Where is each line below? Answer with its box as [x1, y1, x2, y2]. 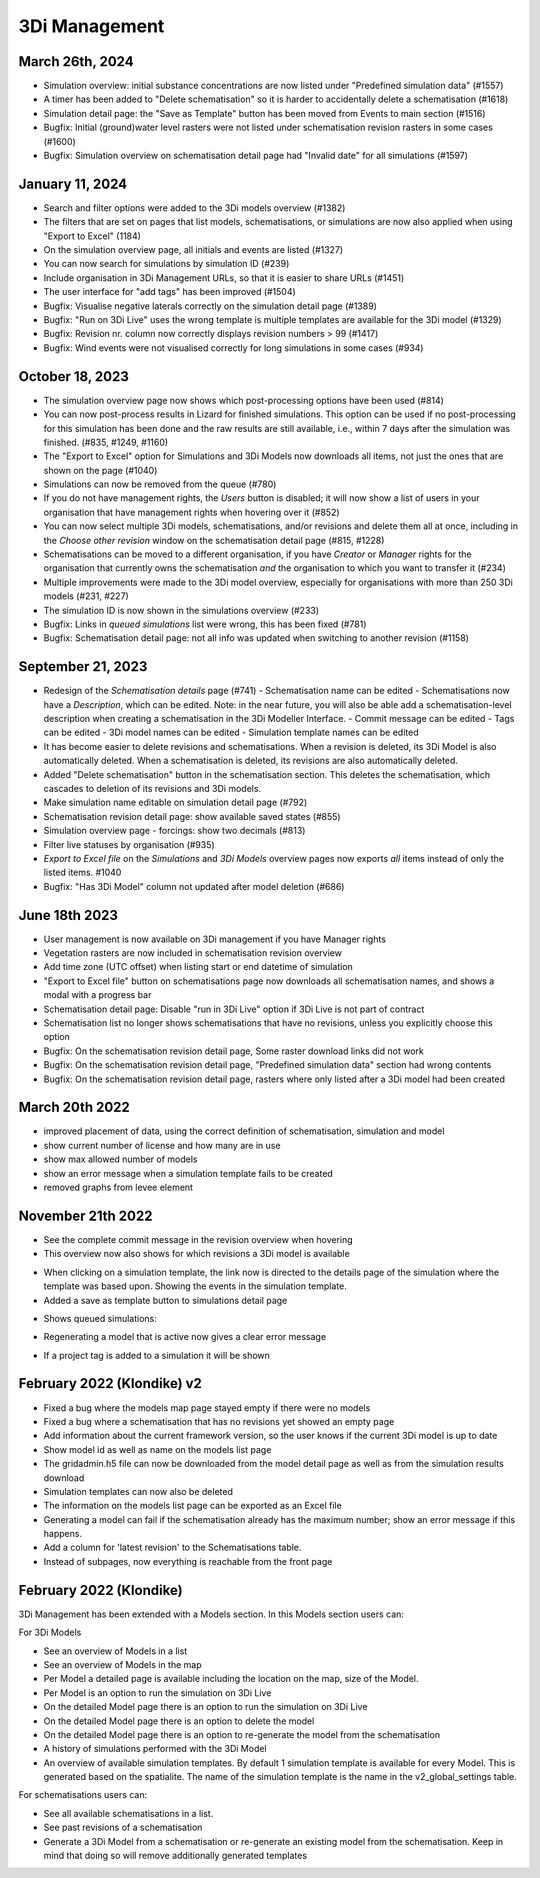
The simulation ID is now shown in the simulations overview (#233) [43, 604, 320, 616]
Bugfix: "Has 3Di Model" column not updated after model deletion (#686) [43, 880, 345, 892]
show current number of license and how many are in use [43, 1139, 281, 1151]
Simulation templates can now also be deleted [43, 1485, 234, 1497]
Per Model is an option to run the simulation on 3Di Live [43, 1686, 272, 1699]
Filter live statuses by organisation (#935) [43, 838, 215, 850]
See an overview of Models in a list [43, 1645, 188, 1657]
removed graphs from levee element [43, 1181, 194, 1194]
